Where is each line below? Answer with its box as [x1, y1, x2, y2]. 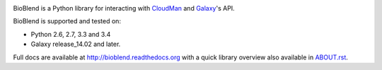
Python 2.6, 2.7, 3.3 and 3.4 [30, 30, 111, 38]
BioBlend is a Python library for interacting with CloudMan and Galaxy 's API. [13, 4, 235, 12]
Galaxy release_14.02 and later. [30, 40, 121, 49]
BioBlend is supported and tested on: [13, 17, 122, 25]
